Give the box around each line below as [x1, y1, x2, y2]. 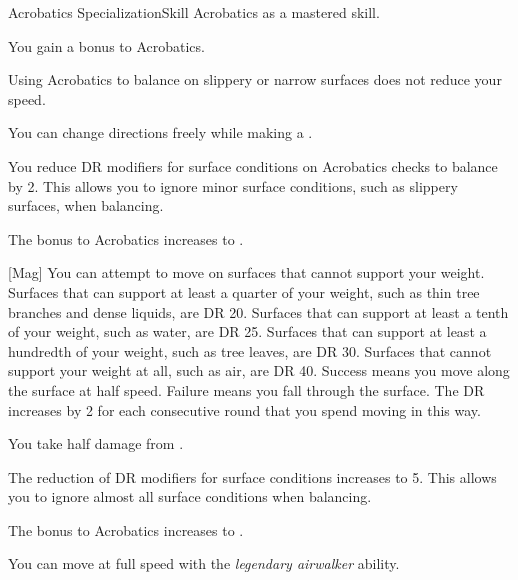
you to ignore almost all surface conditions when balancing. [8, 486, 372, 507]
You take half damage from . [8, 433, 184, 454]
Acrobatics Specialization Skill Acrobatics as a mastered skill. [8, 2, 380, 22]
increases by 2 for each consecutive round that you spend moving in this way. [8, 399, 481, 420]
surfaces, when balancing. [8, 195, 164, 216]
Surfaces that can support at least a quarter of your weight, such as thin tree [8, 281, 480, 302]
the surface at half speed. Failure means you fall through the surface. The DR [8, 379, 485, 400]
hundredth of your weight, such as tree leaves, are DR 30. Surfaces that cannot [8, 340, 492, 361]
